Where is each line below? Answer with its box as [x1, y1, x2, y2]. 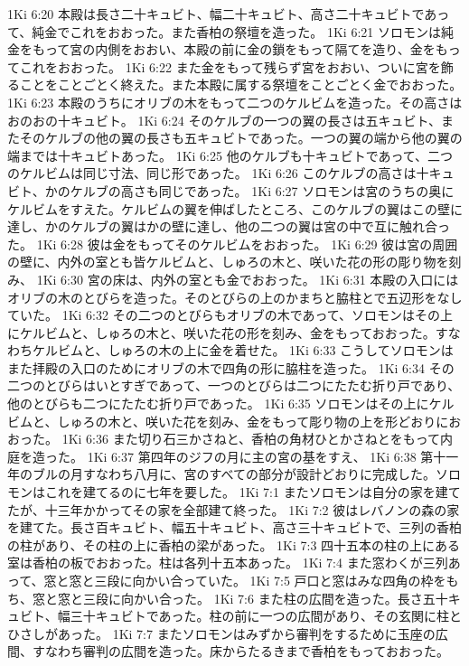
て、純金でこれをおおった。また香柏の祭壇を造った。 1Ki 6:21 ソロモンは [7, 22, 441, 41]
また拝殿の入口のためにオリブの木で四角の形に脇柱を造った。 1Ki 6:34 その [7, 358, 455, 377]
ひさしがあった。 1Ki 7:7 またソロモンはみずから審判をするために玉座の [7, 624, 436, 643]
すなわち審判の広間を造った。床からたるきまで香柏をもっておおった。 [32, 642, 449, 661]
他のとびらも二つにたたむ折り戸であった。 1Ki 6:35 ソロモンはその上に [7, 394, 429, 413]
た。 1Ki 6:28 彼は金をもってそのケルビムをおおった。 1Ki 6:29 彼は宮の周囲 [7, 234, 458, 253]
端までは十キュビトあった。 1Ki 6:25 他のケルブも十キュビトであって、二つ [7, 145, 454, 164]
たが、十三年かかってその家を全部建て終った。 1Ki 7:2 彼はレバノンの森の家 [7, 500, 460, 519]
